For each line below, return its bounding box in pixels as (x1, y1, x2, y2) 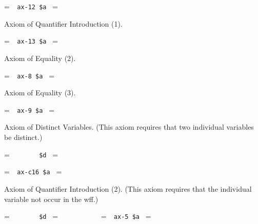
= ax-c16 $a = (4, 166, 62, 177)
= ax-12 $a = (4, 1, 58, 11)
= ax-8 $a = (4, 70, 55, 80)
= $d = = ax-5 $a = (4, 211, 151, 221)
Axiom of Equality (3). (4, 87, 76, 98)
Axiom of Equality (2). (4, 52, 76, 63)
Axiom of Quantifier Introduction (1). (4, 18, 123, 29)
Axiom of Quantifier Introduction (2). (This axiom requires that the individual (4, 183, 252, 194)
